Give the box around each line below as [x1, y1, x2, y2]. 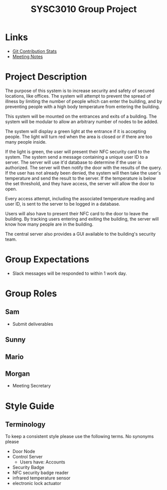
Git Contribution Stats [12, 48, 57, 54]
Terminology [5, 420, 46, 428]
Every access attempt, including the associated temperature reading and [5, 195, 155, 201]
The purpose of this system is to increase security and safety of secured [5, 88, 155, 94]
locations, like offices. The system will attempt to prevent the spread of [5, 93, 151, 99]
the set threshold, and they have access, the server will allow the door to [5, 180, 155, 186]
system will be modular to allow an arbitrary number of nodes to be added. [5, 119, 159, 125]
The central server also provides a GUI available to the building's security [5, 231, 156, 237]
